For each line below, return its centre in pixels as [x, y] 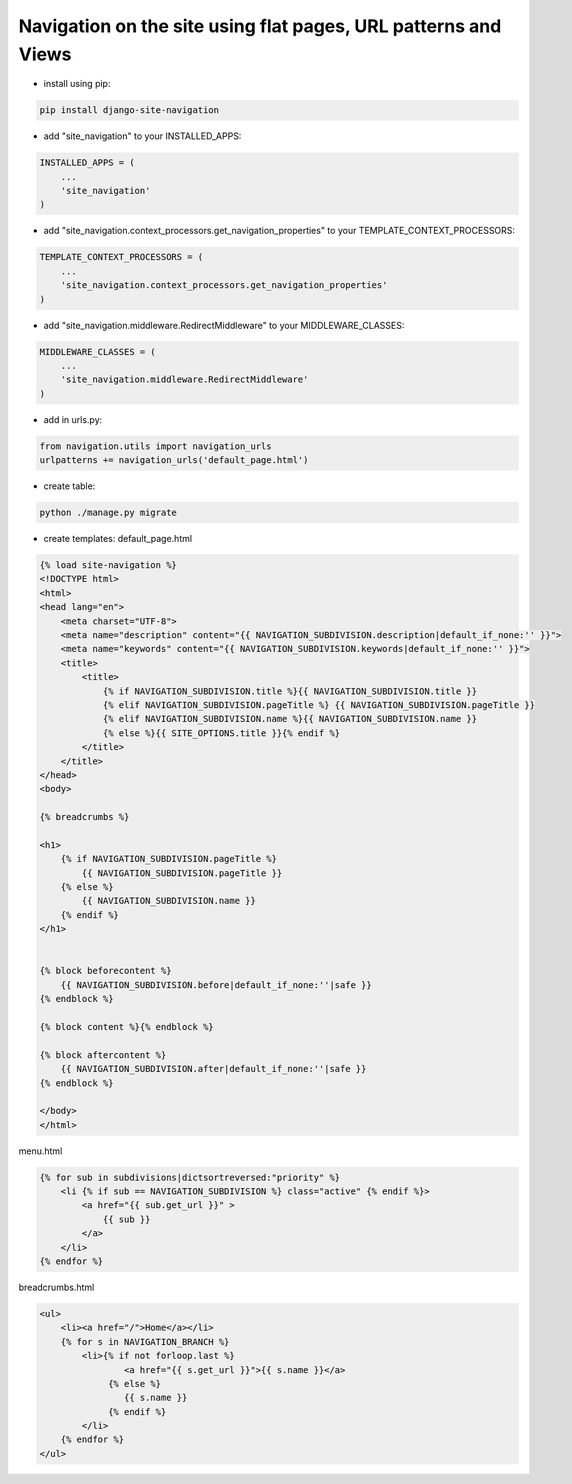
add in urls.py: [73, 419]
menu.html [40, 1151]
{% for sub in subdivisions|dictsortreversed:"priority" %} [190, 1177]
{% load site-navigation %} [108, 565]
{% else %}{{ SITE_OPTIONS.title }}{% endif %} [221, 733]
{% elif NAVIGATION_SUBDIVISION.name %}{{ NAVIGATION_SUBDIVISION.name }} [290, 719]
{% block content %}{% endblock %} [126, 1026]
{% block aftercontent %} [103, 1054]
